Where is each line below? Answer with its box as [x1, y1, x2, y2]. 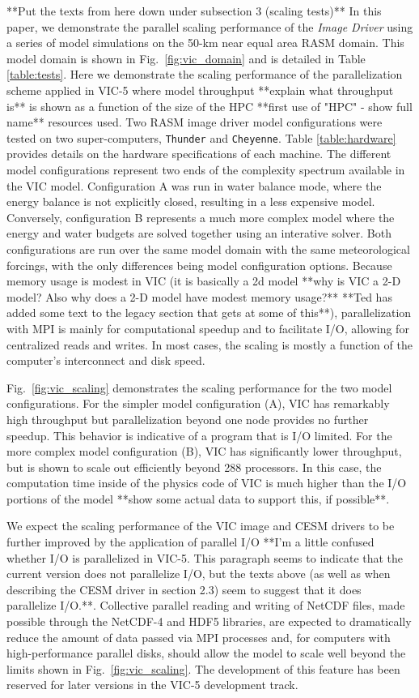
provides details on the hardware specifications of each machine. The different [6, 145, 391, 162]
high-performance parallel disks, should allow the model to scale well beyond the [6, 644, 406, 662]
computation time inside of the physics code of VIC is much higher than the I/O [6, 474, 407, 491]
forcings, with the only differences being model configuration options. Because [6, 256, 392, 273]
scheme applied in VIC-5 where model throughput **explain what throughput [6, 81, 394, 98]
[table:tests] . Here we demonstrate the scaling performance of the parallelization [6, 66, 403, 83]
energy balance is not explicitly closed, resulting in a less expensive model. [6, 193, 375, 210]
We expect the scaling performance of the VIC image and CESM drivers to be [6, 517, 395, 534]
